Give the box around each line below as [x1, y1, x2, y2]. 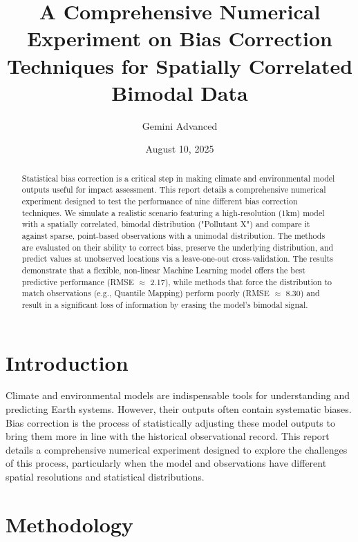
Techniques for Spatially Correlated [6, 51, 353, 79]
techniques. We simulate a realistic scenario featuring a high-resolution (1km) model [21, 206, 325, 218]
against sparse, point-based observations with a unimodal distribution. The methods [21, 229, 326, 241]
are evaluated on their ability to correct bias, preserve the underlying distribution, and [21, 241, 334, 253]
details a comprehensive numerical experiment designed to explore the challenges [6, 442, 348, 456]
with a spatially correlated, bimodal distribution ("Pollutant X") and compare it [21, 218, 310, 230]
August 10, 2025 [145, 142, 214, 156]
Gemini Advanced [142, 118, 218, 133]
